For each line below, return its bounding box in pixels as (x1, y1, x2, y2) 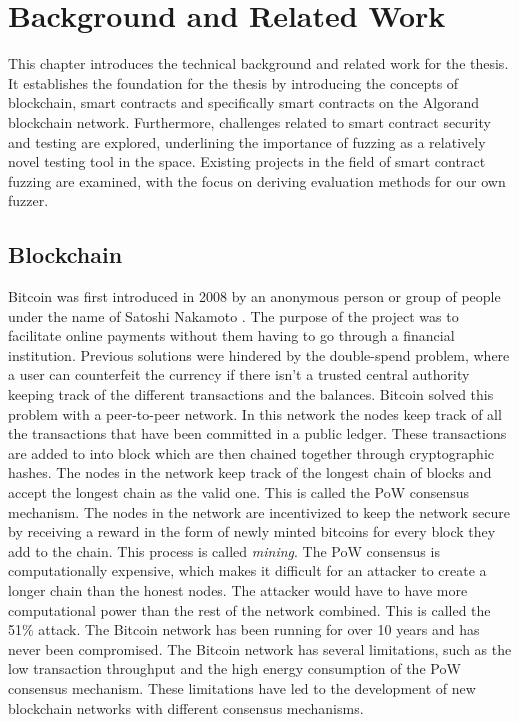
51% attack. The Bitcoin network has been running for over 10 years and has (8, 619, 480, 640)
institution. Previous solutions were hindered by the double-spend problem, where (8, 344, 510, 365)
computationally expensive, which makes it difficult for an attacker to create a (8, 560, 487, 581)
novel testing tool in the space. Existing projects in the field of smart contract (8, 151, 486, 172)
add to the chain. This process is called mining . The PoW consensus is (8, 540, 440, 561)
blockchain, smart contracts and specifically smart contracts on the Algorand (8, 92, 480, 113)
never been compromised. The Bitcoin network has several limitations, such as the (8, 638, 512, 659)
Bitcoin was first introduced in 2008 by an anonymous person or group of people (8, 286, 501, 307)
